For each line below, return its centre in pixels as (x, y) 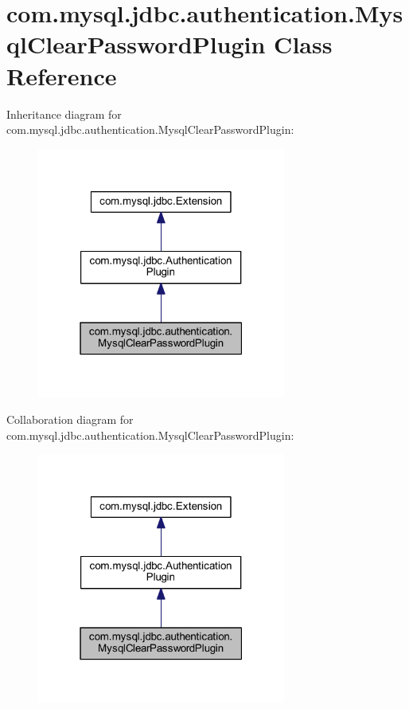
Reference (62, 75)
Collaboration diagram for (70, 419)
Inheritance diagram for (64, 114)
